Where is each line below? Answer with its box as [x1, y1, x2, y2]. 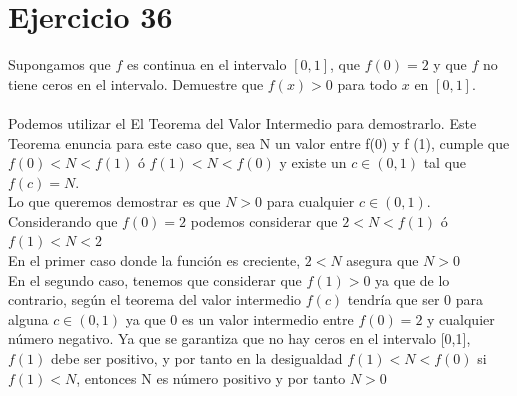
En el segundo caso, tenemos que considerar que [8, 269, 302, 290]
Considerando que [8, 210, 118, 231]
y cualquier [427, 308, 495, 329]
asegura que [346, 250, 419, 271]
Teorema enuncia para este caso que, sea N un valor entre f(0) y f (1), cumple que [8, 132, 510, 153]
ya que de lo [375, 269, 450, 290]
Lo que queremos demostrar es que [8, 191, 221, 212]
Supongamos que [8, 54, 111, 75]
